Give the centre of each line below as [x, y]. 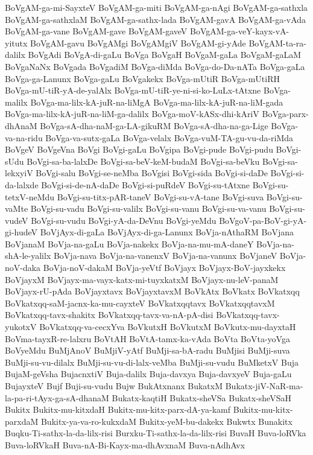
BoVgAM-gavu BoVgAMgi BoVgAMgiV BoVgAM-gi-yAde [138, 43]
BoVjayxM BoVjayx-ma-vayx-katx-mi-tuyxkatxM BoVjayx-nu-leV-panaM [142, 279]
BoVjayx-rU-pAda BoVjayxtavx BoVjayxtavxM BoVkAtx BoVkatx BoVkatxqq [152, 291]
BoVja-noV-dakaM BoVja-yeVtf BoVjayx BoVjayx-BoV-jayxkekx [164, 268]
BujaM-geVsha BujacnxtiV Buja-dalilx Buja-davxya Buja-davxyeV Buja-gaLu [148, 374]
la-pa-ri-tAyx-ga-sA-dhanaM [57, 397]
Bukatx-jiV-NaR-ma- [264, 386]
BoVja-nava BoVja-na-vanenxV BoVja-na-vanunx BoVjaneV [165, 256]
